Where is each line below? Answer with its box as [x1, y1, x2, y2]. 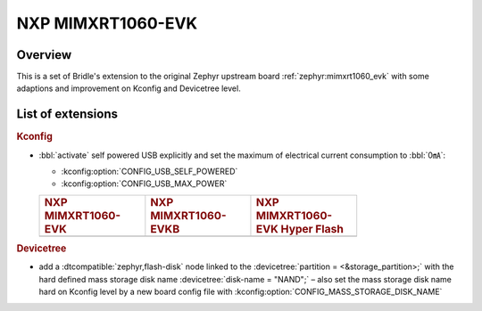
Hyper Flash [280, 221, 344, 236]
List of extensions [16, 107, 119, 122]
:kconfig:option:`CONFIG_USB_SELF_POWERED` [61, 166, 238, 177]
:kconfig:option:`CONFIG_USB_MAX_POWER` [61, 178, 228, 189]
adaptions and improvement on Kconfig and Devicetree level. [16, 83, 241, 94]
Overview [16, 47, 72, 62]
